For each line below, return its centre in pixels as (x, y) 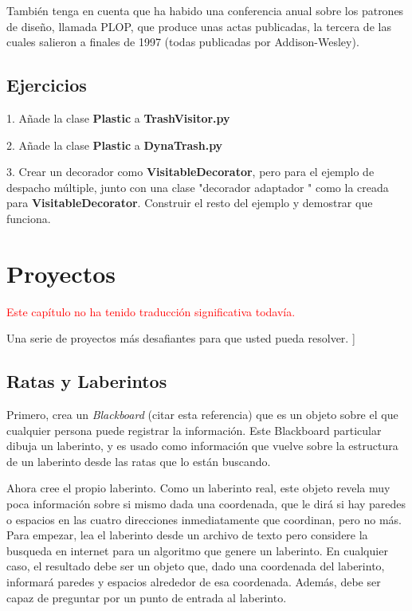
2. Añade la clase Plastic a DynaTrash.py (115, 145)
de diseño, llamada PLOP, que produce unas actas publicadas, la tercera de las (199, 26)
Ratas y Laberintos (87, 381)
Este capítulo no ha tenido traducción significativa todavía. (151, 311)
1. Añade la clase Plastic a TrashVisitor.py (118, 117)
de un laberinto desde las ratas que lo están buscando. (139, 461)
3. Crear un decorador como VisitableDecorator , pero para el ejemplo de (190, 172)
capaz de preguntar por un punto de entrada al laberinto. (147, 597)
